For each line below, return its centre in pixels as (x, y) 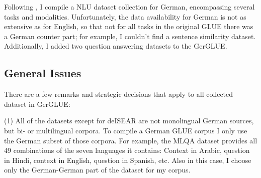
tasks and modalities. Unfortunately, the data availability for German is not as (125, 16)
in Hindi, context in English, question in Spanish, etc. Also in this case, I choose (128, 160)
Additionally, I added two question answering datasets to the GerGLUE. (116, 46)
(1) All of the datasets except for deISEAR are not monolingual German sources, (129, 121)
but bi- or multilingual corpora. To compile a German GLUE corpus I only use (126, 130)
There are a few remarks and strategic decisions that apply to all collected (119, 94)
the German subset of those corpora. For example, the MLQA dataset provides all (131, 140)
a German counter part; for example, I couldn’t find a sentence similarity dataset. (130, 36)
